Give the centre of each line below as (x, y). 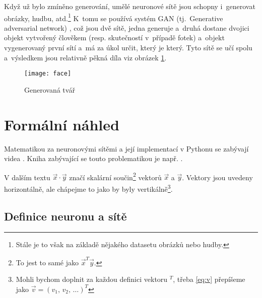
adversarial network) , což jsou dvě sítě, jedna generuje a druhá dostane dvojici (127, 27)
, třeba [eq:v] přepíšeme (209, 279)
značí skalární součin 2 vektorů (115, 176)
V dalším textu (27, 177)
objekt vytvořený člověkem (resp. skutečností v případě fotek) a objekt (114, 38)
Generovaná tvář (50, 89)
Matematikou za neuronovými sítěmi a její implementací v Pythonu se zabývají (126, 148)
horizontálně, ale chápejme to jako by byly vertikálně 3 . (88, 188)
